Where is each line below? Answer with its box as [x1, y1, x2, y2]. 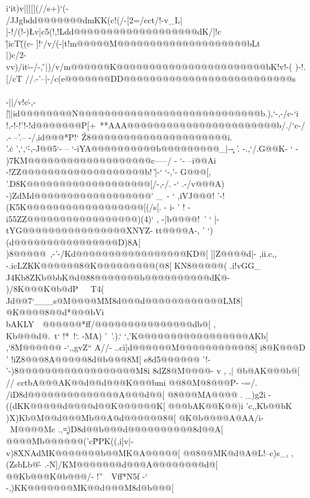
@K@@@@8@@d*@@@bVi [6, 306, 104, 318]
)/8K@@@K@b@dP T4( [6, 282, 105, 295]
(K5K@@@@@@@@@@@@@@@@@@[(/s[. [6, 201, 161, 213]
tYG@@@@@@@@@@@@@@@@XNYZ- [6, 224, 153, 236]
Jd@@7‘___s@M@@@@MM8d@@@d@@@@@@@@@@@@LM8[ [6, 294, 243, 306]
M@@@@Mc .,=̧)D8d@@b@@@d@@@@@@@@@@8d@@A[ [10, 423, 223, 435]
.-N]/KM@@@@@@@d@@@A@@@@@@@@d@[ [44, 458, 218, 471]
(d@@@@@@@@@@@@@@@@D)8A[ [6, 235, 141, 248]
